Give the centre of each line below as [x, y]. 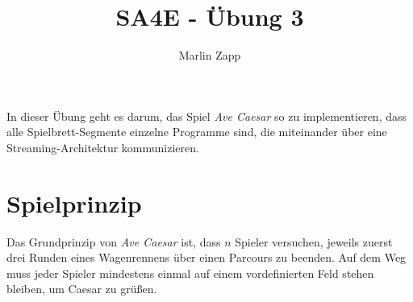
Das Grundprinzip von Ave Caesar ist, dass [114, 241]
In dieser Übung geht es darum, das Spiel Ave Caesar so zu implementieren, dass [207, 116]
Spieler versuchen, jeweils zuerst [314, 241]
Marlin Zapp [210, 55]
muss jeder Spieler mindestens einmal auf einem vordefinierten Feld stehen [190, 273]
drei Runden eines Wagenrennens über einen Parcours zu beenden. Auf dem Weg [206, 257]
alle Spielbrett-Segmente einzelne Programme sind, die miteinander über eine [197, 132]
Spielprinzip [74, 203]
